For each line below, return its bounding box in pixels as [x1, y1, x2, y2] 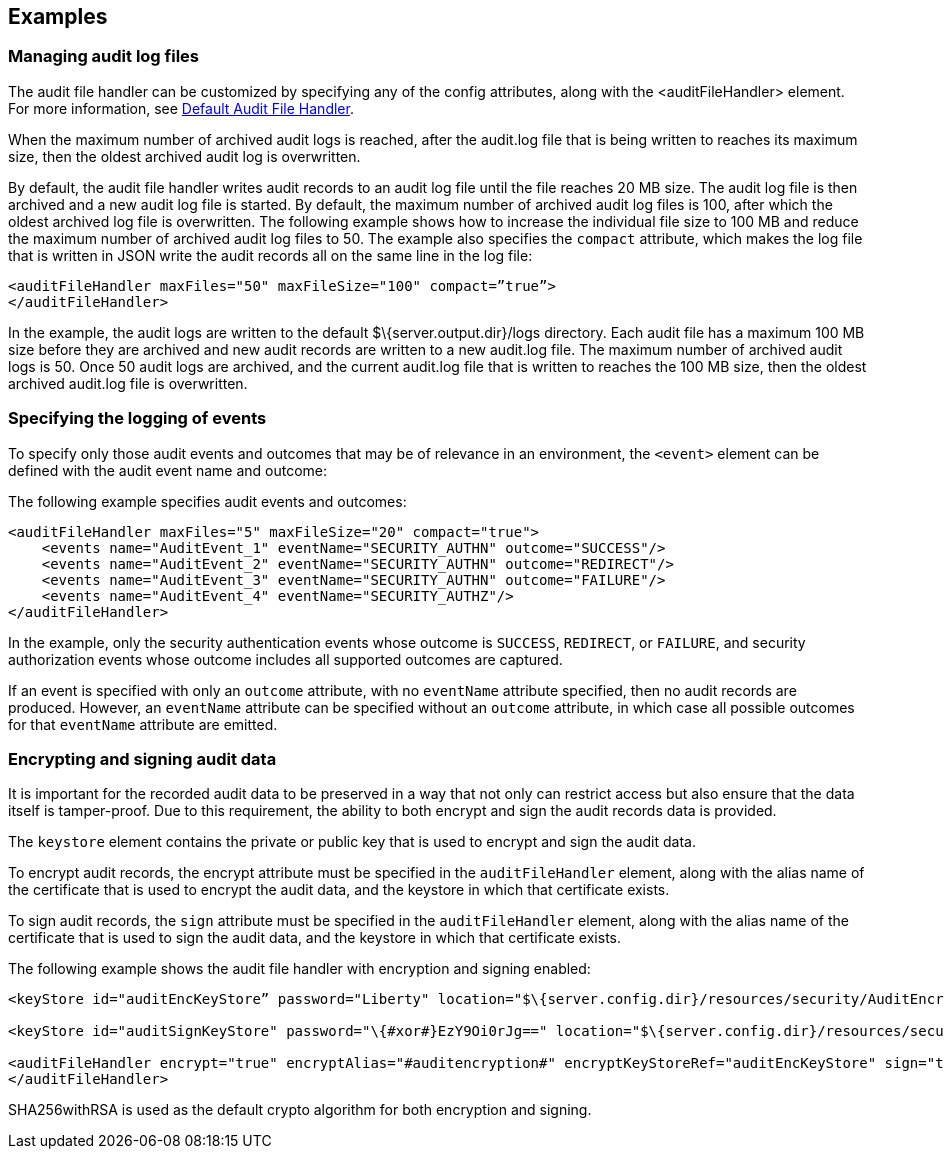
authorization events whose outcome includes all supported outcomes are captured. [8, 650, 563, 668]
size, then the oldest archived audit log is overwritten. [8, 147, 361, 165]
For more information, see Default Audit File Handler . [8, 99, 354, 117]
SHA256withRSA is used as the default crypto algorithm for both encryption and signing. [8, 1101, 592, 1119]
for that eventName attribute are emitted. [8, 715, 278, 733]
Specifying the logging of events [8, 408, 267, 429]
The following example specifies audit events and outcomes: [8, 492, 407, 510]
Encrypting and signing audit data [8, 748, 277, 769]
